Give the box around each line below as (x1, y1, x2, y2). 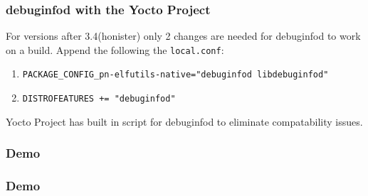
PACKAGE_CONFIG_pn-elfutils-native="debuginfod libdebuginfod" (22, 70, 329, 80)
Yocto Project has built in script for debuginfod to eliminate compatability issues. (6, 114, 363, 129)
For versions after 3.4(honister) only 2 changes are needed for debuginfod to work (6, 28, 361, 43)
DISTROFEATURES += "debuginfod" (22, 94, 176, 104)
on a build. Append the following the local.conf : (6, 42, 224, 57)
